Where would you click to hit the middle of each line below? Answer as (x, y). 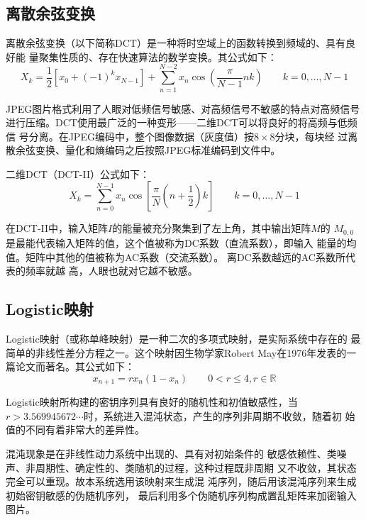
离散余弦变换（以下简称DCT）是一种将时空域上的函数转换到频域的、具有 (176, 43)
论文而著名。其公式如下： (75, 366)
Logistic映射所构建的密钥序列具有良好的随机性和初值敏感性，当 (152, 402)
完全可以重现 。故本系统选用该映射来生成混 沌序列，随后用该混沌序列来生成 (181, 481)
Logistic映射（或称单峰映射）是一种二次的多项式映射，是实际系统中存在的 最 (183, 338)
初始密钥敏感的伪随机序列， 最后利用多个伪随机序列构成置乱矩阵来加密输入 (181, 495)
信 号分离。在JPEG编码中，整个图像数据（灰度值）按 (130, 136)
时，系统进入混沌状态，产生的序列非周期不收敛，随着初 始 (219, 415)
